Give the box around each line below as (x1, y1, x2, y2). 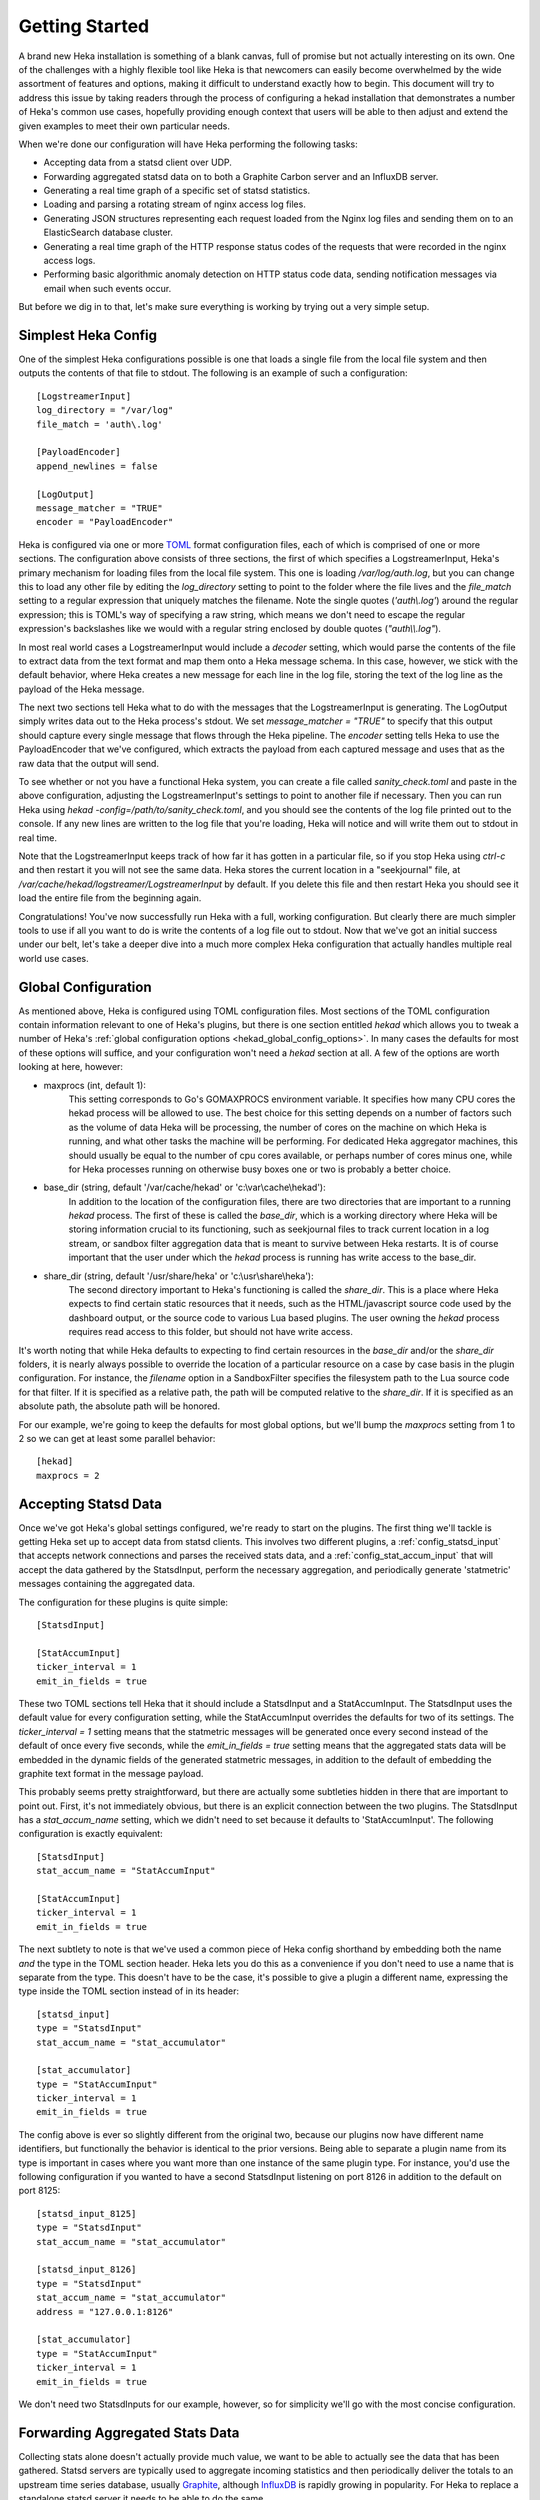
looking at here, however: (18, 1061, 124, 1073)
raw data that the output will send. (18, 757, 160, 769)
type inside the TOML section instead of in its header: (18, 1985, 240, 1997)
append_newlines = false (36, 460, 158, 472)
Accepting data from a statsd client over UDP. (43, 156, 232, 169)
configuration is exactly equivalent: (18, 1828, 164, 1840)
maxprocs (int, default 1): (43, 1079, 147, 1091)
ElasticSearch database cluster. (43, 226, 174, 239)
